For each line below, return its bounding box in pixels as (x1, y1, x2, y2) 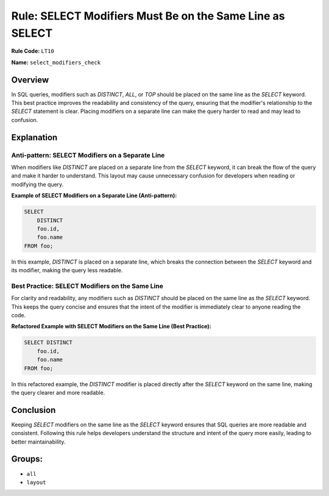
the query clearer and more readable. (11, 389, 105, 396)
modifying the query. (11, 181, 64, 188)
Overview (11, 74, 49, 85)
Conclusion (11, 404, 56, 415)
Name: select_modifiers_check (11, 59, 101, 66)
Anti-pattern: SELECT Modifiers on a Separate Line (11, 151, 165, 159)
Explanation (11, 132, 58, 143)
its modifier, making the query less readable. (11, 267, 123, 274)
